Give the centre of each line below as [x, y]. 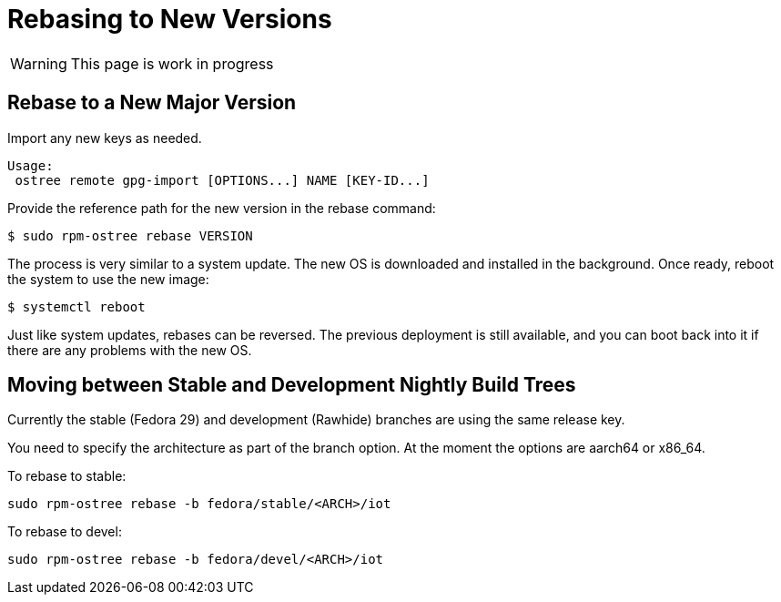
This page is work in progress [172, 63]
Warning [39, 63]
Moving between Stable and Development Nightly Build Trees [292, 385]
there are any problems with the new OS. [130, 350]
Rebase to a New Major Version [152, 103]
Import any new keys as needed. [105, 138]
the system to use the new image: [108, 279]
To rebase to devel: [65, 532]
